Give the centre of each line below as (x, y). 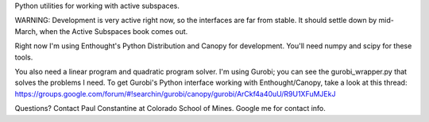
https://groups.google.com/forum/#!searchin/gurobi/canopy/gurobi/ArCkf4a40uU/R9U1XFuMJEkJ (175, 93)
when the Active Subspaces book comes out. (114, 31)
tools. (24, 57)
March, (26, 31)
